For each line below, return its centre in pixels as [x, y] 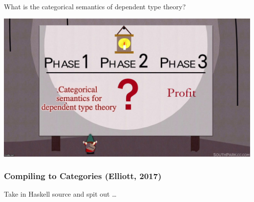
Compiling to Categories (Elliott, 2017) [83, 175]
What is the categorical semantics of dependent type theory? [95, 6]
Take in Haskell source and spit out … [60, 193]
